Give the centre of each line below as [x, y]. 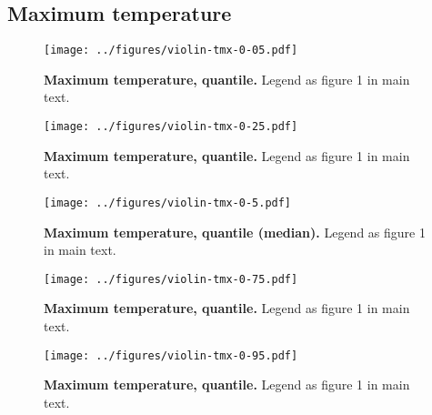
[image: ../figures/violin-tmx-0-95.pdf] [171, 355]
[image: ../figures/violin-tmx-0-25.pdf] [171, 127]
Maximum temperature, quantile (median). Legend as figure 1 [235, 232]
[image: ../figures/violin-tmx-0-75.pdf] [171, 279]
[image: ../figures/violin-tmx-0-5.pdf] [168, 202]
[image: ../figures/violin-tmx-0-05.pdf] [171, 51]
